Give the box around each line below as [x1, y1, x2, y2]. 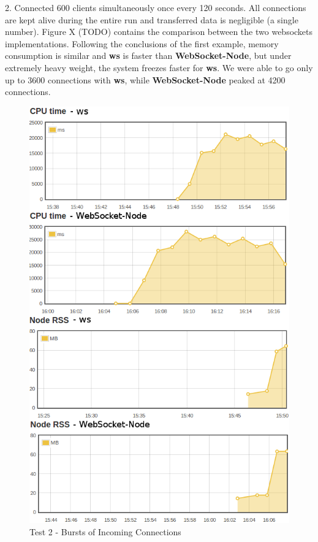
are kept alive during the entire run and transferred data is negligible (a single [5, 13, 298, 26]
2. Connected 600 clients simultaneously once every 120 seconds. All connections [5, 1, 306, 13]
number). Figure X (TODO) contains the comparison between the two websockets [5, 25, 313, 38]
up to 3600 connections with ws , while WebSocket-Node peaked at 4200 [5, 73, 286, 86]
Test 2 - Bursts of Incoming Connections [29, 525, 181, 538]
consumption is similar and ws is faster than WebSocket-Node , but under [5, 49, 292, 62]
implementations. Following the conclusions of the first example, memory [5, 37, 279, 50]
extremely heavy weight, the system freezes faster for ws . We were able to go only [5, 61, 313, 74]
